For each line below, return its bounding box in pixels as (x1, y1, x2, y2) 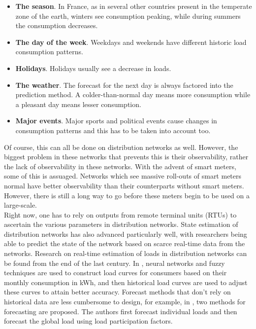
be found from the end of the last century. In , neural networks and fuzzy (4, 257, 225, 268)
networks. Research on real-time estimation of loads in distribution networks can (4, 248, 247, 258)
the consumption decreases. (15, 20, 98, 31)
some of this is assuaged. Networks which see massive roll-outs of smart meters (4, 171, 242, 181)
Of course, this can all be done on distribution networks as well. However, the (4, 142, 238, 152)
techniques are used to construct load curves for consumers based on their (4, 267, 227, 278)
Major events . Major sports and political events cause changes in (15, 115, 217, 126)
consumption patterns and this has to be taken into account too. (15, 125, 211, 135)
